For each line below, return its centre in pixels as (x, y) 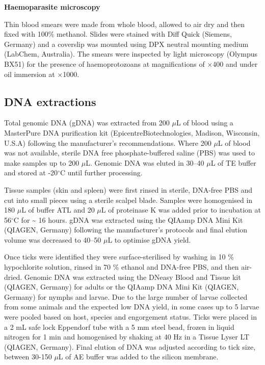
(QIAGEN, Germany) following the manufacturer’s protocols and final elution (126, 230)
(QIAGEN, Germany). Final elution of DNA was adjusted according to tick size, (130, 346)
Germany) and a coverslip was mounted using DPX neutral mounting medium (126, 44)
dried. (13, 277)
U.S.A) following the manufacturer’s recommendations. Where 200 (108, 142)
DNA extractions (50, 101)
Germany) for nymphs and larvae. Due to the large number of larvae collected (126, 296)
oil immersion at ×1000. (42, 74)
